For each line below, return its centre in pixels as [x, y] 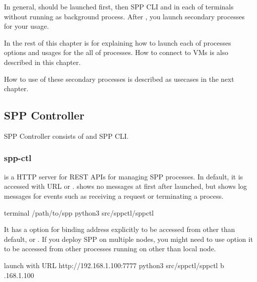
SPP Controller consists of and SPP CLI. [66, 136]
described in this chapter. [43, 62]
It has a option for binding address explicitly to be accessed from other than [120, 229]
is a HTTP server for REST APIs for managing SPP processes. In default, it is [124, 176]
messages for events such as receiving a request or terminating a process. [114, 196]
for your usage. [26, 26]
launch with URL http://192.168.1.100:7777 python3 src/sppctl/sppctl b [114, 265]
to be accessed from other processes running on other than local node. [110, 249]
